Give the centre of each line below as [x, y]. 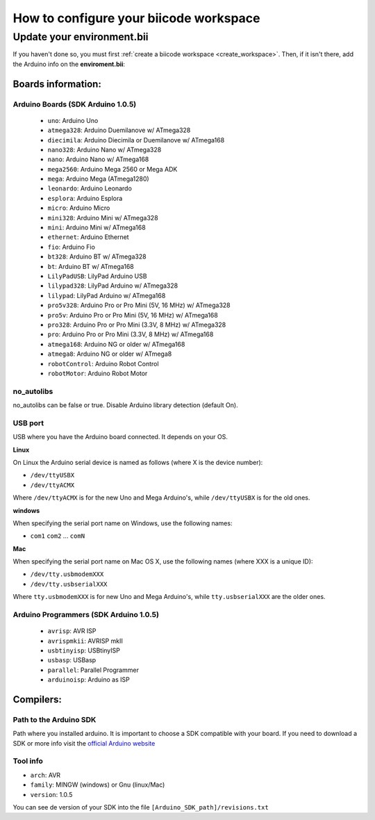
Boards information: [57, 84]
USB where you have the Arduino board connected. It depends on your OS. [120, 437]
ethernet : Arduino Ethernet [88, 237]
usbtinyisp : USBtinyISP [84, 650]
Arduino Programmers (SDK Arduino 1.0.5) [86, 615]
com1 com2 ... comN [58, 536]
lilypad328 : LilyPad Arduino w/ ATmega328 [113, 286]
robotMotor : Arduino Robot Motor [98, 373]
